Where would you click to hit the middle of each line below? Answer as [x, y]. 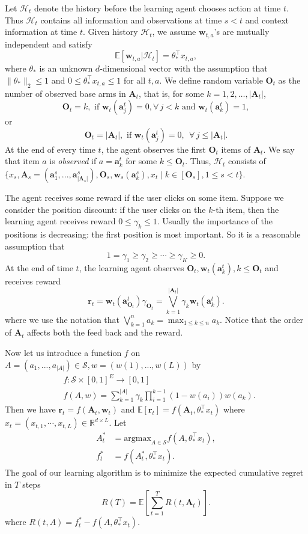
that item [22, 161]
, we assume [174, 32]
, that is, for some [171, 93]
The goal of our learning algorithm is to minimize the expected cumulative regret [154, 472]
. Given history [110, 32]
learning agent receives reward [60, 221]
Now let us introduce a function [63, 353]
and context [267, 20]
